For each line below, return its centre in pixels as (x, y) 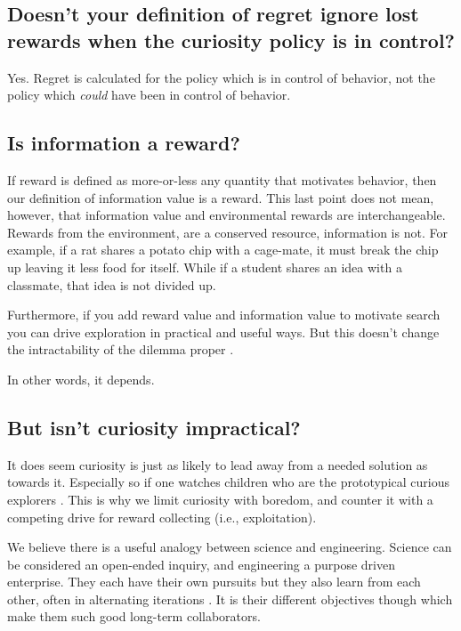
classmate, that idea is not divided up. (112, 284)
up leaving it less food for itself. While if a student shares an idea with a (205, 267)
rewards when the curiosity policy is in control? (231, 40)
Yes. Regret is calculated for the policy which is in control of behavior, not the (221, 77)
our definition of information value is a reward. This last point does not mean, (221, 197)
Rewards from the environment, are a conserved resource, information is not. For (227, 232)
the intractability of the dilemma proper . (121, 349)
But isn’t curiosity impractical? (154, 427)
